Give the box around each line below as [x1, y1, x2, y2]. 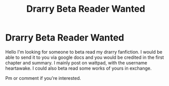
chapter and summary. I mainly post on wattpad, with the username [5, 59, 148, 66]
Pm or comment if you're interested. [5, 75, 81, 81]
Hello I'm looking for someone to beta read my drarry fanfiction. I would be [5, 49, 162, 55]
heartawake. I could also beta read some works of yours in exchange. [5, 65, 152, 71]
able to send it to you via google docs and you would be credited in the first [5, 54, 164, 60]
